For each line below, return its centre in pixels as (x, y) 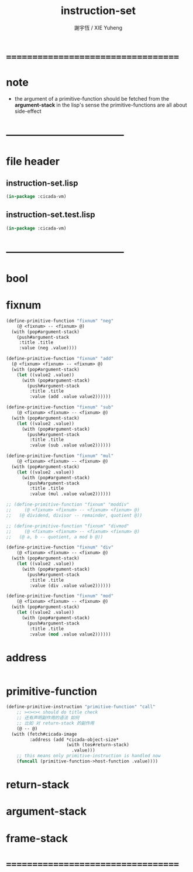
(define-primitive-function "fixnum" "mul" (60, 456)
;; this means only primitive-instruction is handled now (89, 756)
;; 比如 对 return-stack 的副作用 (56, 723)
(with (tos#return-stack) (98, 745)
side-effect (28, 111)
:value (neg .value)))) (48, 348)
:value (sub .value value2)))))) (70, 445)
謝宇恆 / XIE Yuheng (98, 28)
